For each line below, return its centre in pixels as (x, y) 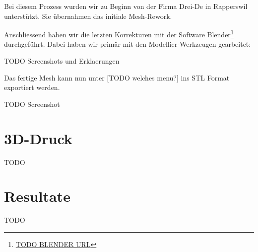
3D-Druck (38, 138)
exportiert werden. (32, 87)
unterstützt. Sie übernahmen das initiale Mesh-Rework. (88, 16)
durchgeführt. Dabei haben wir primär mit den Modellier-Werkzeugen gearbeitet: (128, 44)
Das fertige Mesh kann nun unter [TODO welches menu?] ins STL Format (117, 77)
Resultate (37, 196)
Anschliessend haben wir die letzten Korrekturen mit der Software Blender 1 (119, 34)
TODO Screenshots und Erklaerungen (62, 61)
